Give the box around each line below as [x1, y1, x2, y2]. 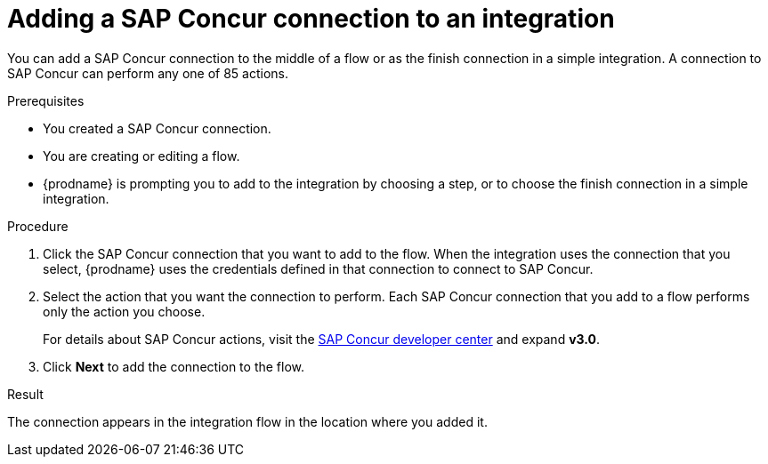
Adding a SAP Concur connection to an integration [7, 4, 615, 34]
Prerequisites [7, 92, 85, 108]
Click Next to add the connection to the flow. [43, 358, 305, 374]
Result [7, 386, 44, 402]
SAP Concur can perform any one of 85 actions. [7, 65, 289, 81]
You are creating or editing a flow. [43, 148, 240, 164]
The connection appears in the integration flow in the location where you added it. [7, 413, 488, 429]
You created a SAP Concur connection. [43, 120, 271, 136]
